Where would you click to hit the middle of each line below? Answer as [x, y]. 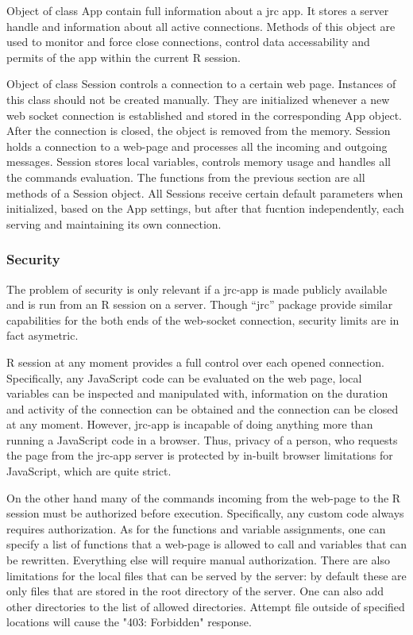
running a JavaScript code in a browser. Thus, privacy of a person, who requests [202, 439]
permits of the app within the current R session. [124, 57]
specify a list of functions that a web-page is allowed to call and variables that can [207, 544]
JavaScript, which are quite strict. [89, 471]
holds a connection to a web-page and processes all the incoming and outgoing [197, 146]
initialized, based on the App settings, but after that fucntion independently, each [205, 208]
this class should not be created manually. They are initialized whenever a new [198, 99]
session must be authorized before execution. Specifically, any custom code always [205, 513]
